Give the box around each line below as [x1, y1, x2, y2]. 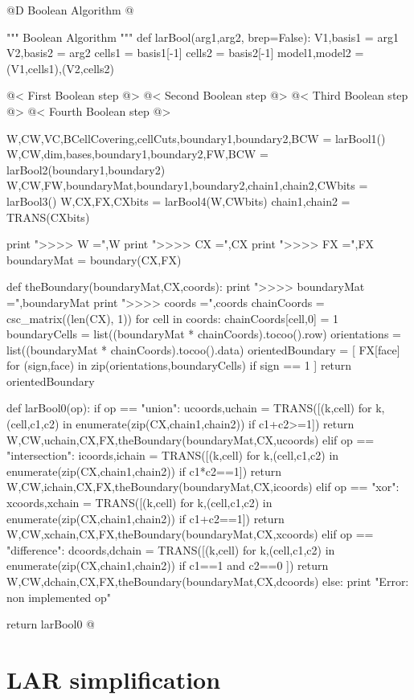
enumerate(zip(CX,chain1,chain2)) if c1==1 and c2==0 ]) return [6, 557, 329, 574]
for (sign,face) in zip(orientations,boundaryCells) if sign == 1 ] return [6, 357, 352, 374]
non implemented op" [6, 588, 112, 605]
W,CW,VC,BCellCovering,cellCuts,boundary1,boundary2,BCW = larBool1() [6, 129, 386, 146]
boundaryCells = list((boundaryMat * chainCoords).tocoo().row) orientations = [6, 325, 401, 342]
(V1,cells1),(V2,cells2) [6, 59, 114, 76]
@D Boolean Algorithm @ [6, 2, 134, 18]
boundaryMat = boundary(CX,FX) [6, 251, 182, 268]
